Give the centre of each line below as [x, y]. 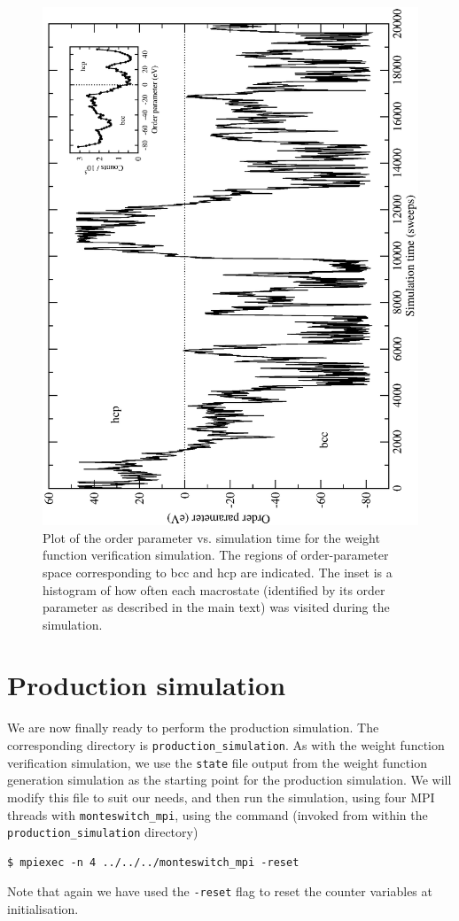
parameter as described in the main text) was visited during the [216, 607]
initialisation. [43, 909]
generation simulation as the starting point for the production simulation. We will [229, 780]
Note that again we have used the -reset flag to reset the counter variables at [220, 891]
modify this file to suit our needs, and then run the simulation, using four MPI [221, 797]
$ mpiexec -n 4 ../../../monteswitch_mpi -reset [153, 862]
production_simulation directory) [103, 832]
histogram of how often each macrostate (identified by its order [214, 589]
